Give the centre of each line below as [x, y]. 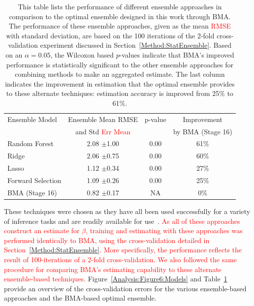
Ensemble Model [32, 119]
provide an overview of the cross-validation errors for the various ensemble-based [125, 288]
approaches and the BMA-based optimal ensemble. [80, 298]
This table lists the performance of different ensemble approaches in [120, 6]
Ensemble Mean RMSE [103, 119]
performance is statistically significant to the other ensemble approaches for [120, 64]
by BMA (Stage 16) [203, 131]
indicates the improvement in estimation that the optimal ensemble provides [120, 83]
